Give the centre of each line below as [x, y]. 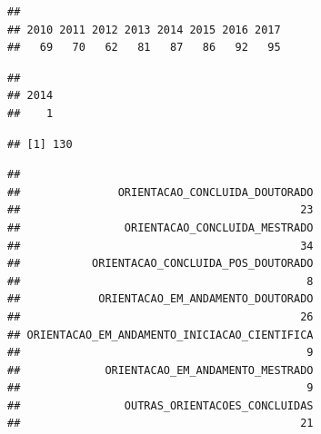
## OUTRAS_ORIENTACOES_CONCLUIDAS [160, 405]
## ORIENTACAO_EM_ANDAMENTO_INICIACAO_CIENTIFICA [160, 335]
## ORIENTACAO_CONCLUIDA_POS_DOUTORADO [160, 264]
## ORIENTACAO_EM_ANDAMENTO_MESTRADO [160, 370]
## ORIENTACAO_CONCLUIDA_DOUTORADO [160, 192]
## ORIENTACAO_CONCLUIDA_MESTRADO [160, 227]
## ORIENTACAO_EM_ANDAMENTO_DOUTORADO [160, 299]
